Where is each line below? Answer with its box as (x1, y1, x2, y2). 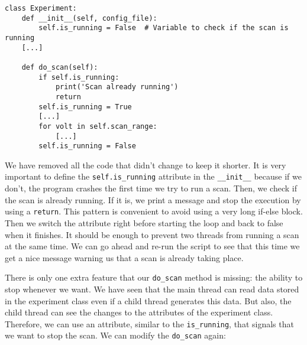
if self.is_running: (38, 73, 119, 82)
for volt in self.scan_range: (38, 122, 157, 131)
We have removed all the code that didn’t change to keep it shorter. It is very (5, 158, 286, 171)
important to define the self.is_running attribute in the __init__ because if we (5, 170, 302, 183)
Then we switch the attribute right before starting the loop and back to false (5, 216, 283, 229)
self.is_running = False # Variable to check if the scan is (38, 24, 289, 32)
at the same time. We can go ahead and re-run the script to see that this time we (5, 240, 300, 252)
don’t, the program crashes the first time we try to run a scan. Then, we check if (5, 182, 297, 194)
